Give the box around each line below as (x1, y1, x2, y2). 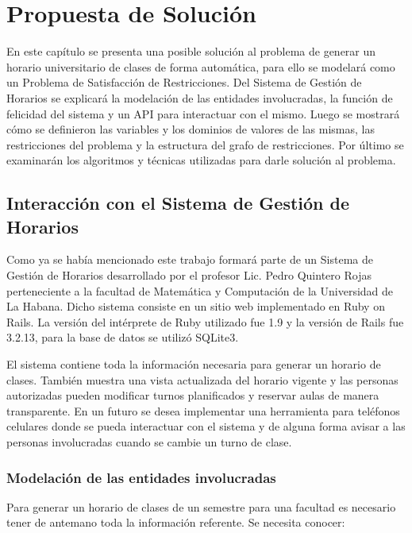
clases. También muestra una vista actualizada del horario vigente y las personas (6, 371, 399, 388)
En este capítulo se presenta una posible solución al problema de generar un (6, 43, 376, 60)
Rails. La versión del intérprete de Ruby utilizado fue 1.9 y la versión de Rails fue (6, 313, 404, 330)
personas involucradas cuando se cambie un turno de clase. (6, 434, 292, 450)
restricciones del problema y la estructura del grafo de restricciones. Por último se (6, 136, 404, 153)
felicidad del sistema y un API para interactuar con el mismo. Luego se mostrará (6, 105, 400, 122)
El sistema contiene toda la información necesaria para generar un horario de (6, 356, 381, 373)
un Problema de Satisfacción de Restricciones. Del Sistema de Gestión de (6, 74, 362, 91)
